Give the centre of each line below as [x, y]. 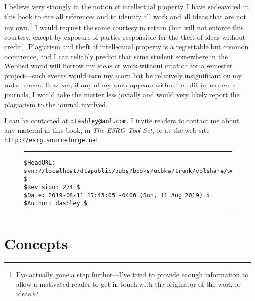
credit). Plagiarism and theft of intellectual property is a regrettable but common [127, 47]
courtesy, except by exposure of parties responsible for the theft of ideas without [125, 37]
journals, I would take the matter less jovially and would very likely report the [122, 94]
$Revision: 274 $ [52, 187]
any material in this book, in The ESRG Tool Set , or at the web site [107, 130]
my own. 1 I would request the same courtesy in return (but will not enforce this [124, 27]
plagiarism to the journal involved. [56, 104]
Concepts [36, 244]
